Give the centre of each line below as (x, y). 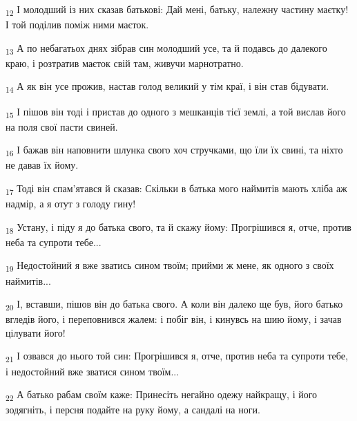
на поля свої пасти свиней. (62, 126)
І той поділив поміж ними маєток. (77, 25)
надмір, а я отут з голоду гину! (71, 204)
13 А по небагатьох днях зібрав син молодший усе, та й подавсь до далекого (166, 48)
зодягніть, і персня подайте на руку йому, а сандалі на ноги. (133, 410)
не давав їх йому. (42, 165)
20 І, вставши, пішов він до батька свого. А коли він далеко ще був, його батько (174, 305)
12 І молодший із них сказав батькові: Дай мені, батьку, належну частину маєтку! (177, 10)
